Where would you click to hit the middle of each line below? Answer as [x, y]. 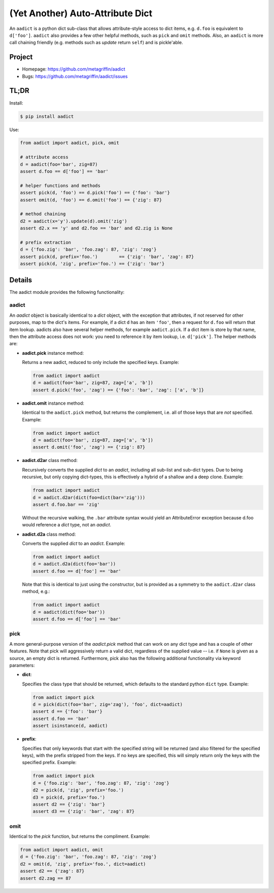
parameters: [22, 665]
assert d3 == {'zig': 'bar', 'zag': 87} [83, 812]
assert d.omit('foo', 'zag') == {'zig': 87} [89, 447]
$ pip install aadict [47, 116]
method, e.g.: [36, 591]
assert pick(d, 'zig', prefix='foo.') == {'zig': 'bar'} [92, 264]
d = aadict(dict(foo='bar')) [69, 612]
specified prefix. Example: [49, 763]
